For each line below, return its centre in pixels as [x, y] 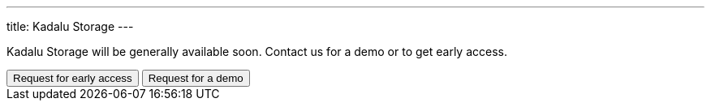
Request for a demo [196, 78]
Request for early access [73, 78]
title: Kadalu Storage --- [70, 26]
